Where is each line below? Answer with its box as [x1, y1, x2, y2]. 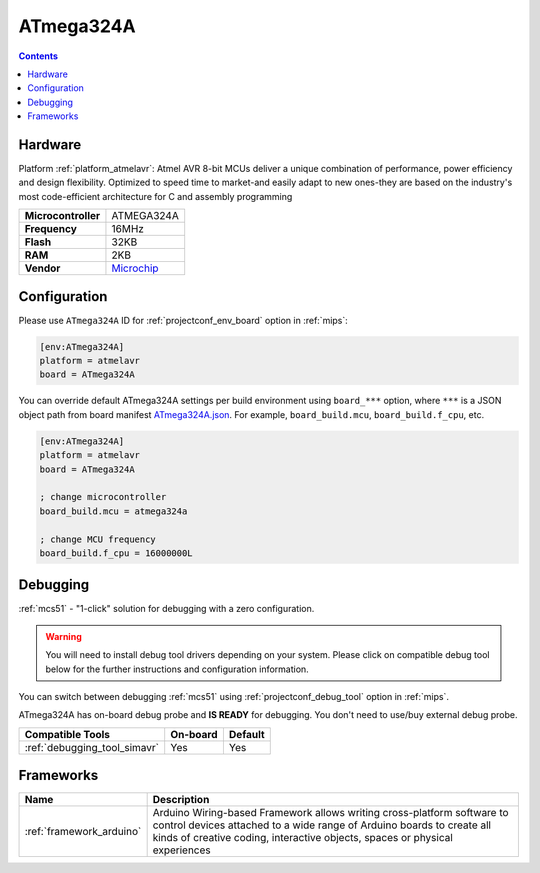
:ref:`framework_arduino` [24, 825, 142, 839]
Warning [45, 630, 82, 642]
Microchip [111, 261, 159, 275]
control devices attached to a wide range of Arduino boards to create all [152, 818, 492, 832]
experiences [152, 843, 211, 857]
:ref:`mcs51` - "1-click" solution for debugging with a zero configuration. [18, 603, 315, 615]
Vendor [24, 261, 61, 275]
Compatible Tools [24, 727, 110, 741]
